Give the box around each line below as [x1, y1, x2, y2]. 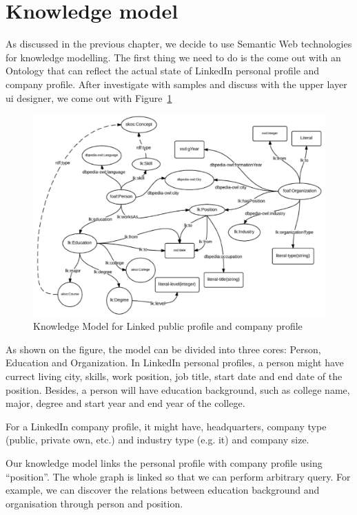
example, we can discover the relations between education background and [6, 483, 320, 497]
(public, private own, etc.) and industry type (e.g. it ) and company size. [6, 432, 309, 447]
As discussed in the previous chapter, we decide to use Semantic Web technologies [6, 36, 352, 51]
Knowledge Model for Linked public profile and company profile [33, 319, 303, 333]
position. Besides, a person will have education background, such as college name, [6, 382, 350, 397]
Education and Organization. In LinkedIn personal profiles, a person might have [6, 355, 344, 370]
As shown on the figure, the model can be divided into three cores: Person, [6, 341, 321, 356]
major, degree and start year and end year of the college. [6, 396, 245, 410]
